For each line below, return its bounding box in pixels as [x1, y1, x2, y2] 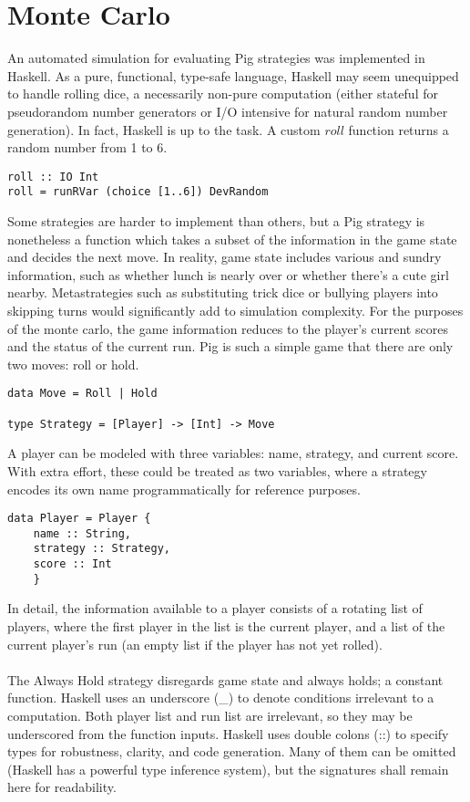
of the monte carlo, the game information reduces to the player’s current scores [7, 318, 448, 338]
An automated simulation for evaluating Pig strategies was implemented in [7, 48, 425, 68]
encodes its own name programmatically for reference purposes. [7, 479, 361, 498]
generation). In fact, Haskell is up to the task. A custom [7, 120, 321, 139]
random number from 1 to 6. [7, 138, 168, 157]
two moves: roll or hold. [7, 354, 139, 373]
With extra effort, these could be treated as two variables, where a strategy [7, 461, 427, 480]
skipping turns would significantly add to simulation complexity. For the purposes [7, 300, 464, 319]
